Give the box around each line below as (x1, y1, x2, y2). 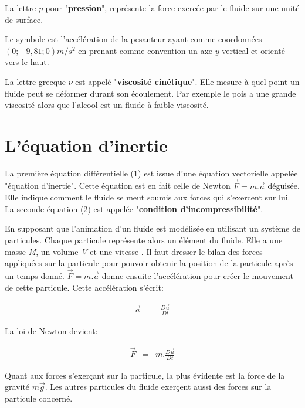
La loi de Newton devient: (5, 325, 98, 337)
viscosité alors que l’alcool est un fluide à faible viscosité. (5, 98, 209, 111)
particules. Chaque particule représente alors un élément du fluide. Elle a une (5, 234, 283, 246)
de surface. (5, 13, 43, 25)
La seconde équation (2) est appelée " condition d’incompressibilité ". (5, 202, 263, 215)
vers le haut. (5, 56, 49, 68)
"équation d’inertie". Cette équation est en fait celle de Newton (5, 179, 231, 192)
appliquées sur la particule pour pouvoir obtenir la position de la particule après (5, 257, 293, 269)
